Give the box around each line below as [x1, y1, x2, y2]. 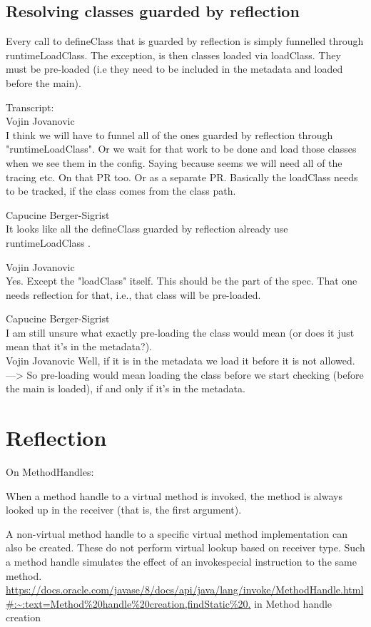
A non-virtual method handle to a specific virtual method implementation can [6, 526, 347, 541]
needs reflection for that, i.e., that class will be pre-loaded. [6, 287, 261, 302]
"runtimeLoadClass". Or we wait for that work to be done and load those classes [6, 141, 357, 156]
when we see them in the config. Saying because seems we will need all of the [6, 155, 342, 170]
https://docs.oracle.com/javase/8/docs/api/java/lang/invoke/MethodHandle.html [6, 582, 364, 597]
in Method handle [254, 596, 332, 611]
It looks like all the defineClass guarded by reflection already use [6, 221, 288, 236]
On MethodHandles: [6, 464, 94, 479]
